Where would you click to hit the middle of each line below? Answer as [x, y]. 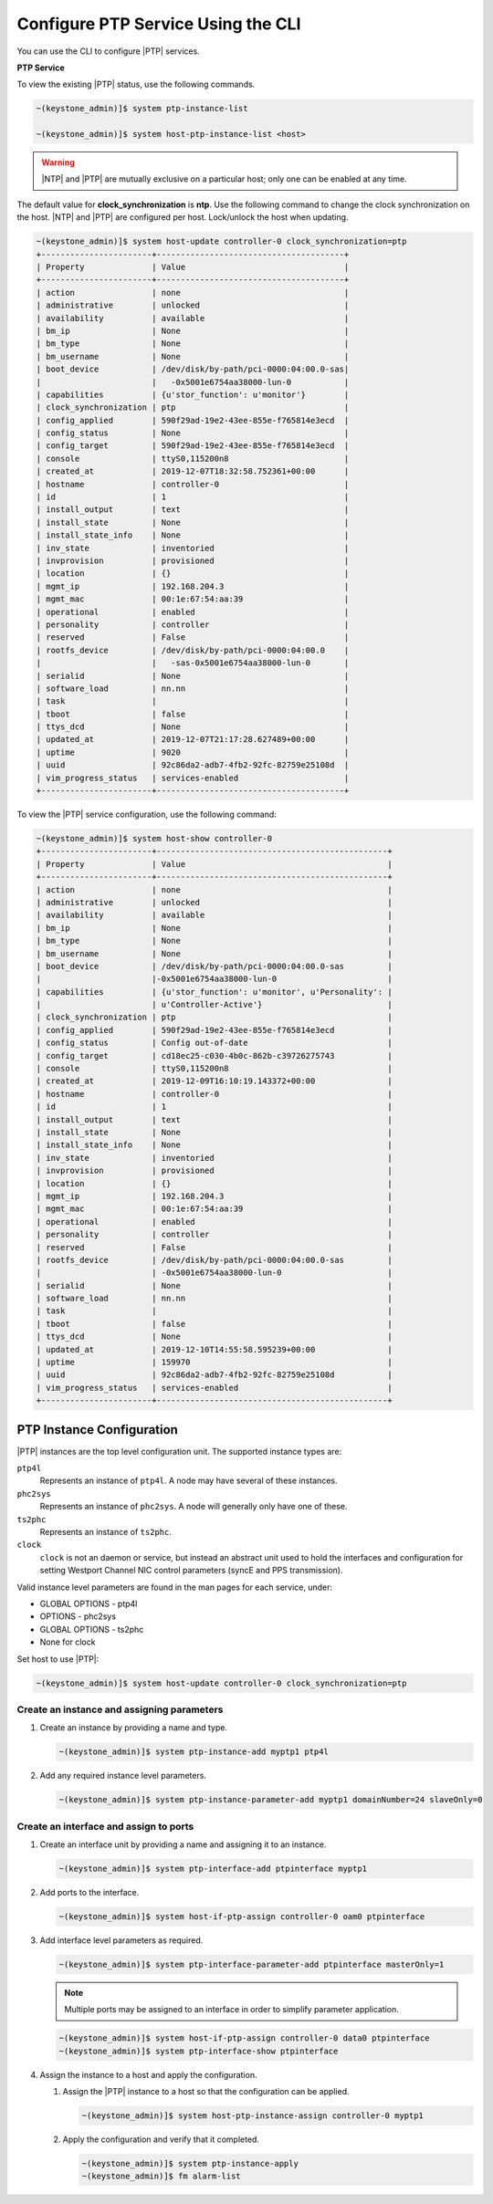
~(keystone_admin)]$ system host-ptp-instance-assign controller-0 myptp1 [253, 2115]
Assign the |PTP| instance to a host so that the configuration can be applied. [206, 2091]
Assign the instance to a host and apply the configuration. [148, 2074]
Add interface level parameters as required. [121, 1940]
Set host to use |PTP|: [58, 1659]
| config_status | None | [193, 433]
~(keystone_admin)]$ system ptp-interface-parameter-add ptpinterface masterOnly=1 [252, 1964]
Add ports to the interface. [89, 1892]
